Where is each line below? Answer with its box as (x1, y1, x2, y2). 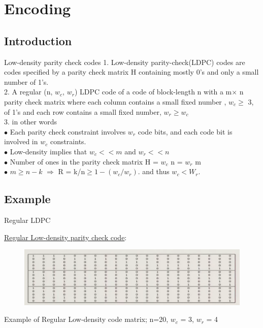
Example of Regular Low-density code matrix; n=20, (4, 314, 169, 324)
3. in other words (4, 116, 57, 127)
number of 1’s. (4, 76, 49, 87)
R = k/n (58, 166, 85, 177)
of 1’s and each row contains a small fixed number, (4, 106, 161, 117)
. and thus (138, 166, 170, 177)
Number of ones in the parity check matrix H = (10, 156, 158, 167)
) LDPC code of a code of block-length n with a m (74, 86, 232, 97)
